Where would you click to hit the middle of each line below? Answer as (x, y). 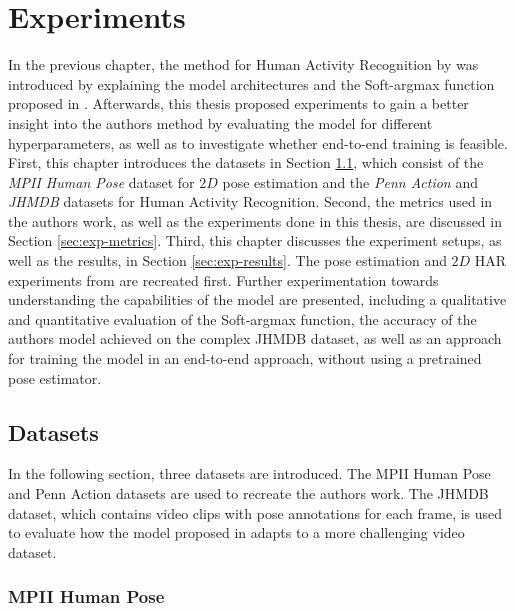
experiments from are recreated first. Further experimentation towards (223, 279)
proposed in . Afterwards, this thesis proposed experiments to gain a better (238, 103)
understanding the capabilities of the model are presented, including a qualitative (257, 299)
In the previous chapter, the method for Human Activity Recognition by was (243, 64)
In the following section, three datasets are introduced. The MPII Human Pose (249, 473)
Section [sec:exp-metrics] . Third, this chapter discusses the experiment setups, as (255, 240)
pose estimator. (55, 377)
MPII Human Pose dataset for (101, 181)
